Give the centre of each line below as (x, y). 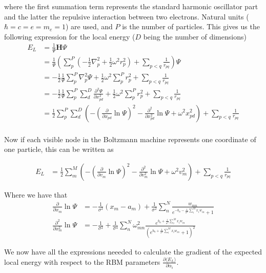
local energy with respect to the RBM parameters (82, 261)
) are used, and (89, 26)
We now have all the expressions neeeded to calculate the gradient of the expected (133, 252)
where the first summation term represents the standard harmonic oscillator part (131, 6)
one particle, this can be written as (59, 149)
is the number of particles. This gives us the (191, 26)
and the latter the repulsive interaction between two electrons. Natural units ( (127, 16)
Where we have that (36, 194)
